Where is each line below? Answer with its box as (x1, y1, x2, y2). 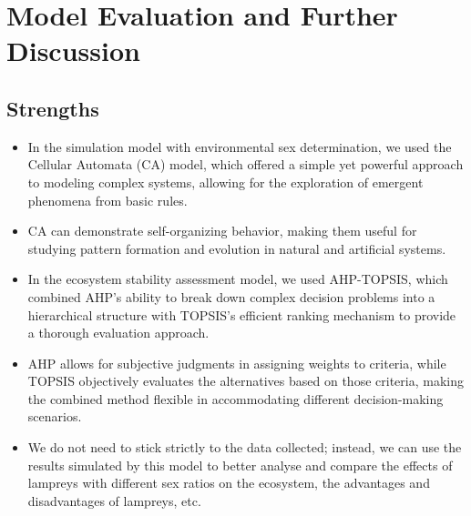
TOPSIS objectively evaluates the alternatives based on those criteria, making (27, 371, 464, 390)
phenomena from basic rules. (27, 190, 188, 209)
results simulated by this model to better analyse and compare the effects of (27, 455, 453, 474)
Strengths (6, 94, 99, 122)
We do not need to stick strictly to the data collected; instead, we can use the (27, 438, 462, 457)
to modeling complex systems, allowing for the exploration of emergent (27, 172, 424, 191)
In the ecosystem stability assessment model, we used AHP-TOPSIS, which (27, 269, 448, 288)
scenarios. (27, 407, 82, 426)
